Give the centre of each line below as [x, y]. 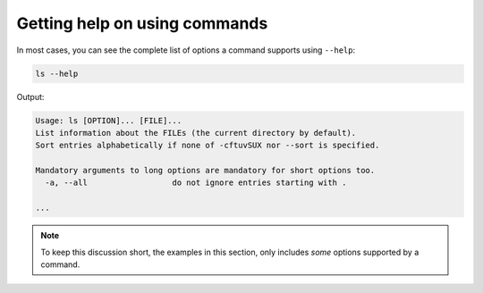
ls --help [57, 73]
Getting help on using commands [142, 23]
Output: [30, 96]
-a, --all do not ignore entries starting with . [196, 183]
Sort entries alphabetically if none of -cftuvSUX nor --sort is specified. [208, 146]
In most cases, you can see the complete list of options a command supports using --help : [186, 50]
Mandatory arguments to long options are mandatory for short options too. [205, 171]
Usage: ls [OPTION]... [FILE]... [109, 120]
